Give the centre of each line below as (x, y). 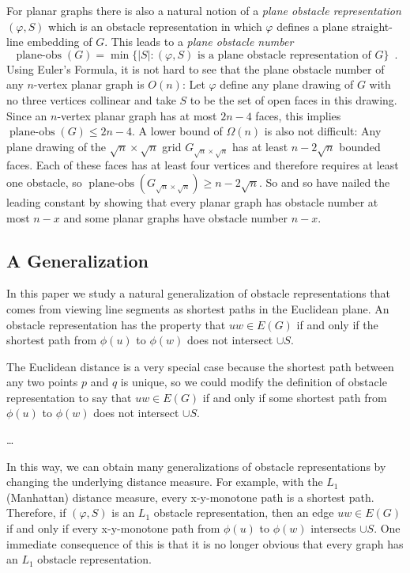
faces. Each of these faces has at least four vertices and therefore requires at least (203, 165)
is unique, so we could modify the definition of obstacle (254, 382)
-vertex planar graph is (89, 84)
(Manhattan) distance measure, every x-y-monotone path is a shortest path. (190, 497)
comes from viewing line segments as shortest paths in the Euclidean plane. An (198, 308)
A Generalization (77, 260)
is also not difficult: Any (323, 131)
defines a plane (312, 26)
